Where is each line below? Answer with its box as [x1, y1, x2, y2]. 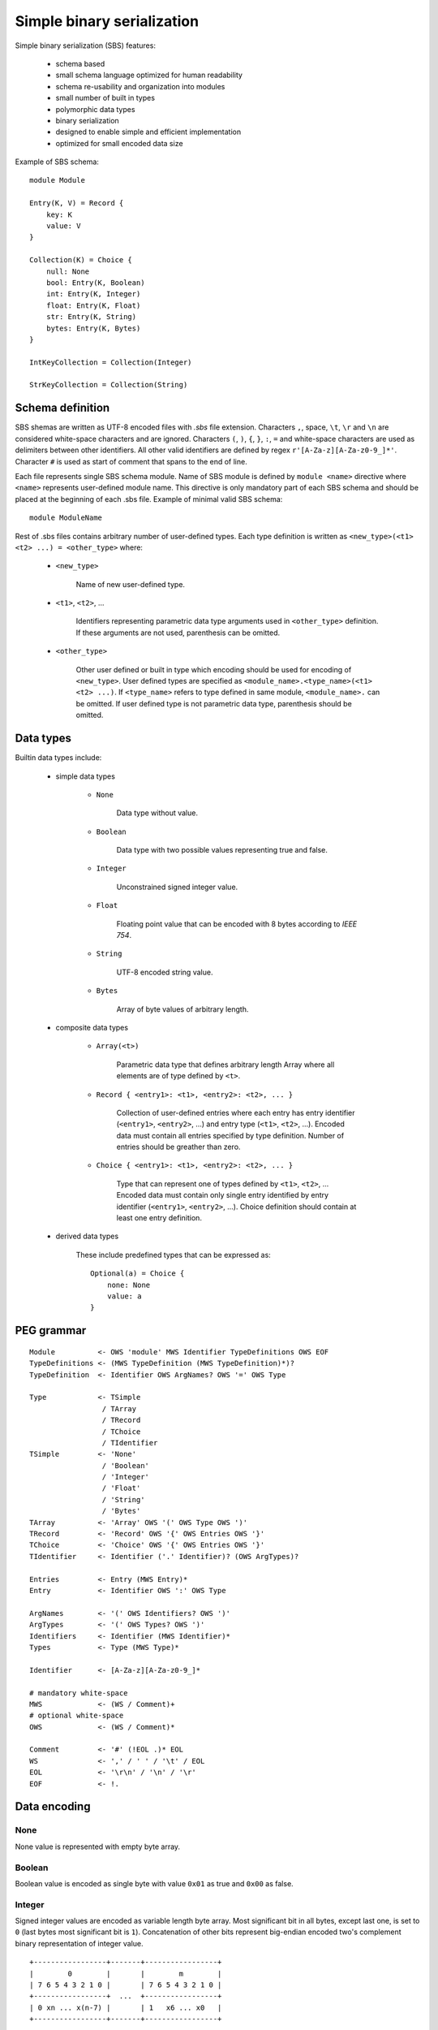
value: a [106, 1292, 142, 1301]
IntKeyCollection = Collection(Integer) [29, 357, 192, 367]
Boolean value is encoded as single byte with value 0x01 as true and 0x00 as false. [15, 1878, 294, 1888]
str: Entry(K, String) [45, 313, 137, 322]
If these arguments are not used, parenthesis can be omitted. [75, 628, 281, 637]
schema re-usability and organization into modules [55, 81, 225, 91]
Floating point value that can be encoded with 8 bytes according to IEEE [116, 918, 357, 929]
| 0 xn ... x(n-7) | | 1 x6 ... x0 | [29, 2002, 222, 2012]
